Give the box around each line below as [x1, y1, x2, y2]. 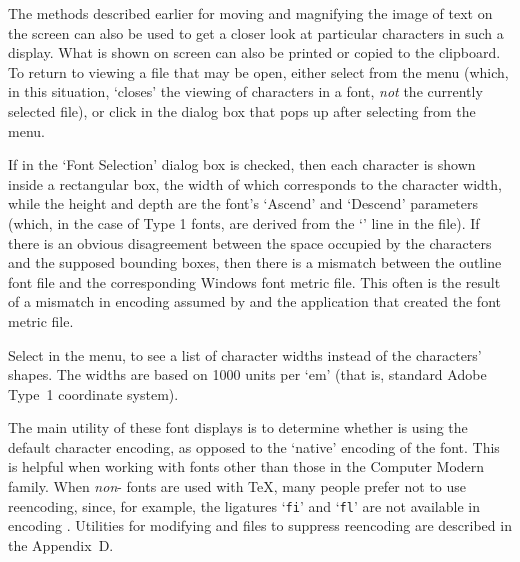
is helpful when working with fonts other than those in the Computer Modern [8, 456, 485, 477]
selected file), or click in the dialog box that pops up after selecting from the [8, 100, 476, 121]
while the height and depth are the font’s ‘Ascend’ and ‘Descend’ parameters [8, 193, 479, 214]
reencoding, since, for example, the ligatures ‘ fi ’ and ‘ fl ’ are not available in [8, 495, 480, 516]
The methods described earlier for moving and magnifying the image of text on [8, 3, 493, 23]
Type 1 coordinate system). [8, 383, 179, 404]
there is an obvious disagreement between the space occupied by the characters [8, 232, 492, 253]
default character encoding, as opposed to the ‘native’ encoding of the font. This [8, 436, 500, 457]
